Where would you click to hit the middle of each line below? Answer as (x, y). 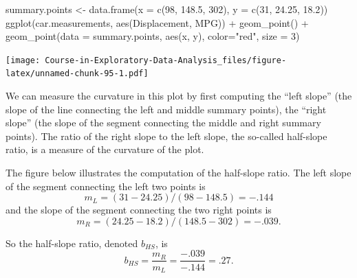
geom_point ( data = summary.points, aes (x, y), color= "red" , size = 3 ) (153, 36)
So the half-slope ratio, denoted (72, 243)
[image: (23, 60)
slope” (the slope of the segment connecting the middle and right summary (163, 123)
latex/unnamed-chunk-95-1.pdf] (77, 74)
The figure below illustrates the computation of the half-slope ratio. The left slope (178, 173)
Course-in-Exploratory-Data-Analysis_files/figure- (166, 60)
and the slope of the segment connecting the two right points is (139, 210)
